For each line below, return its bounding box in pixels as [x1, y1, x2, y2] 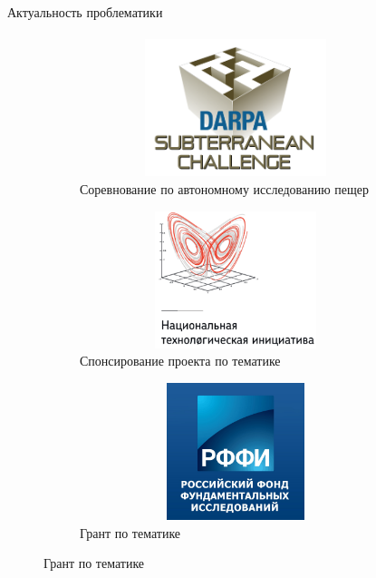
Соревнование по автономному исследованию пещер [80, 179, 370, 198]
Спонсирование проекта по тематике [80, 351, 281, 370]
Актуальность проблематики [7, 3, 163, 21]
